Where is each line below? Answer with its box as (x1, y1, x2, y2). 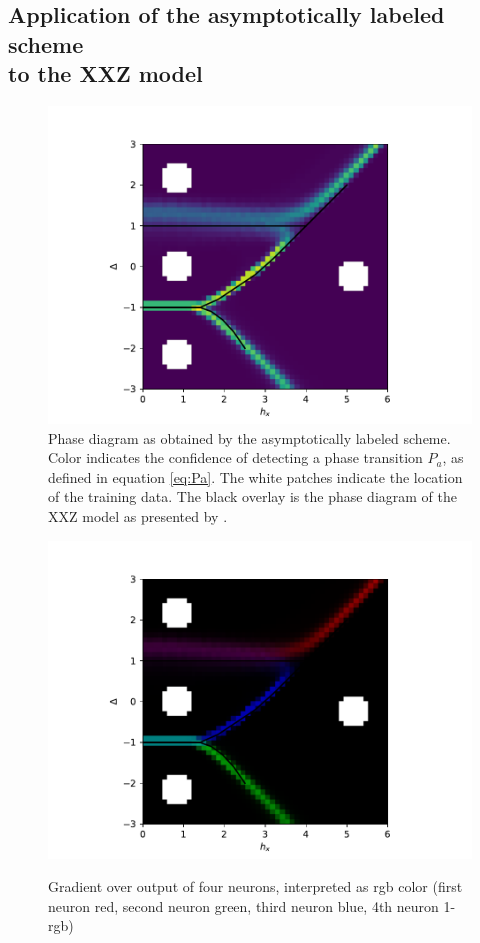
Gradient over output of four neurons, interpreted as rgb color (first (48, 876, 463, 897)
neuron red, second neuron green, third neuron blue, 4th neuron (48, 895, 439, 916)
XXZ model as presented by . (48, 505, 228, 526)
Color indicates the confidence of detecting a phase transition (48, 447, 423, 468)
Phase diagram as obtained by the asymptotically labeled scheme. (48, 427, 451, 448)
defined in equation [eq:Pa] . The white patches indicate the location (48, 466, 463, 487)
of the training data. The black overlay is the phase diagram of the (48, 486, 457, 507)
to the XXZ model (8, 58, 203, 89)
